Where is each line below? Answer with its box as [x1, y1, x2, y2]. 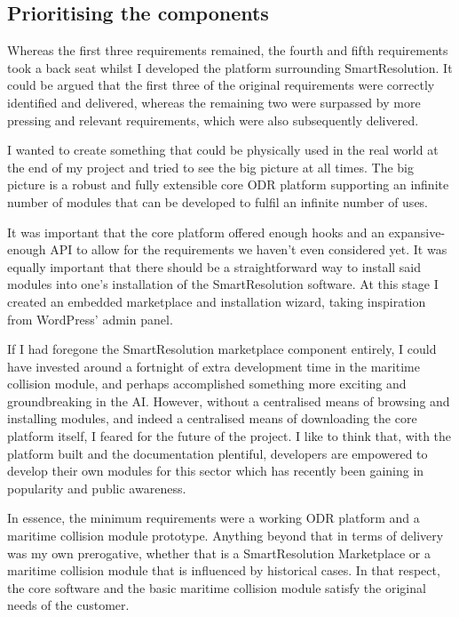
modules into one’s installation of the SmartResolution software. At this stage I [7, 275, 439, 293]
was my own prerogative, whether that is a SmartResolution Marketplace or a [7, 543, 431, 562]
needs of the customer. [7, 596, 130, 614]
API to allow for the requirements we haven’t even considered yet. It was [50, 240, 447, 259]
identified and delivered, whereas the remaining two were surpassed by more [7, 92, 421, 111]
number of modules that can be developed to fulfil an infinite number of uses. [7, 192, 429, 211]
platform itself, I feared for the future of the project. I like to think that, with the [7, 427, 452, 445]
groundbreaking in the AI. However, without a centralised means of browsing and [7, 391, 450, 410]
